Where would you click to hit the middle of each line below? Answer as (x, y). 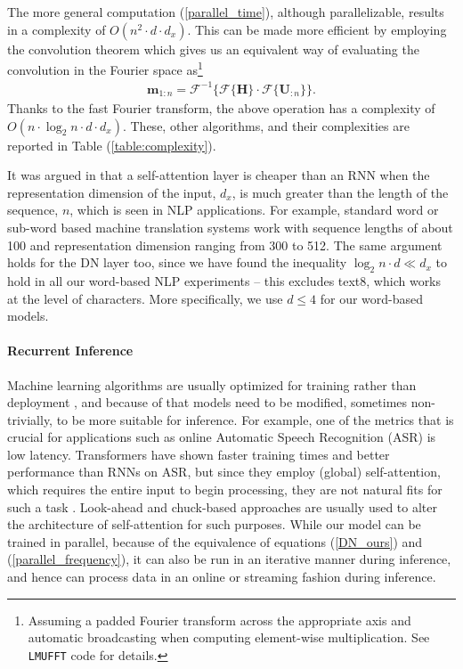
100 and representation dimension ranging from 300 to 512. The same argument (225, 245)
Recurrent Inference (70, 351)
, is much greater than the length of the (340, 192)
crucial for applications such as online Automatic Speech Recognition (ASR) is (222, 437)
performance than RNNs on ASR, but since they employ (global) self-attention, (224, 472)
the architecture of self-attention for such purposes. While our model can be (214, 524)
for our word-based (372, 298)
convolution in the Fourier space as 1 (105, 68)
